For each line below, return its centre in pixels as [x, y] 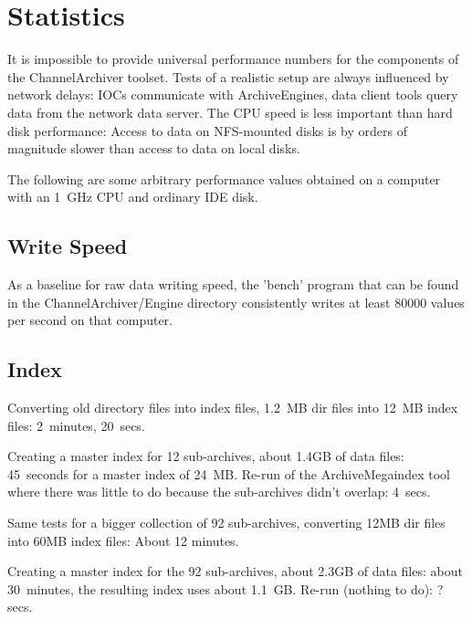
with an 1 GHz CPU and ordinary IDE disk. [133, 197]
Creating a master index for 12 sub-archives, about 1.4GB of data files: [206, 456]
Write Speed [68, 246]
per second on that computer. [90, 320]
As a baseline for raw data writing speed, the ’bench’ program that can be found [233, 284]
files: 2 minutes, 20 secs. [76, 425]
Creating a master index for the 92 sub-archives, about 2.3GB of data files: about [235, 571]
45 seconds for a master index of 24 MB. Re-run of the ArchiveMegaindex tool [229, 473]
